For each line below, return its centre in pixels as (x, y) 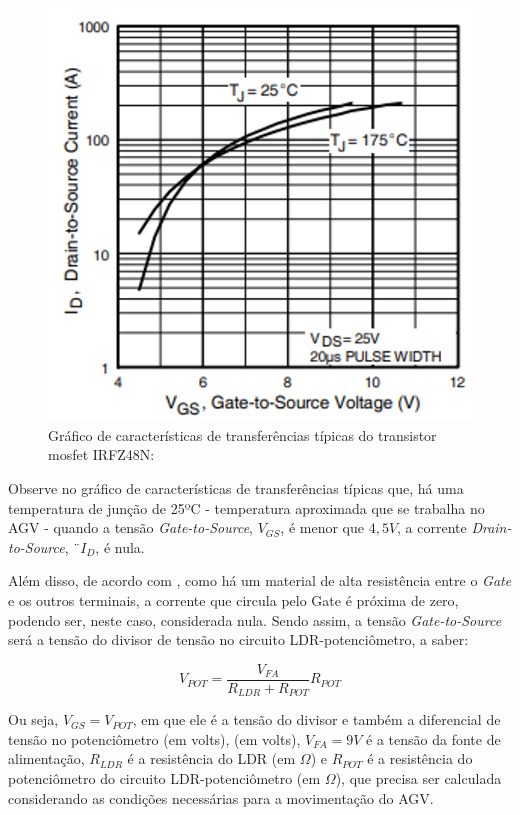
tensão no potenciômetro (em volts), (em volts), (154, 738)
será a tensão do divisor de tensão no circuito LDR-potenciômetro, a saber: (238, 639)
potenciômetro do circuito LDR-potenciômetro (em (164, 778)
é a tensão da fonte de (433, 738)
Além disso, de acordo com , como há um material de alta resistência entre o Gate (260, 580)
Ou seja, (33, 719)
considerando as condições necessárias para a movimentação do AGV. (221, 797)
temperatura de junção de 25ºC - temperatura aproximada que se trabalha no (246, 507)
